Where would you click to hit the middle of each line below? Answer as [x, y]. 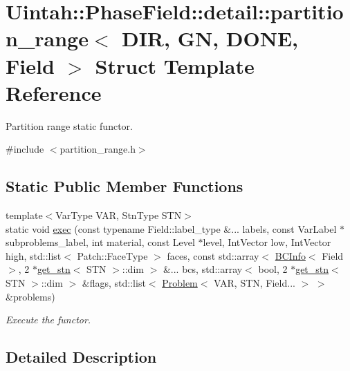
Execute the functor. [48, 320]
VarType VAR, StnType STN [119, 215]
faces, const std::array [213, 255]
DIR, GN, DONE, [210, 38]
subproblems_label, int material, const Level [100, 242]
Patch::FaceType [112, 255]
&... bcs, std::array [203, 269]
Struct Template [175, 65]
